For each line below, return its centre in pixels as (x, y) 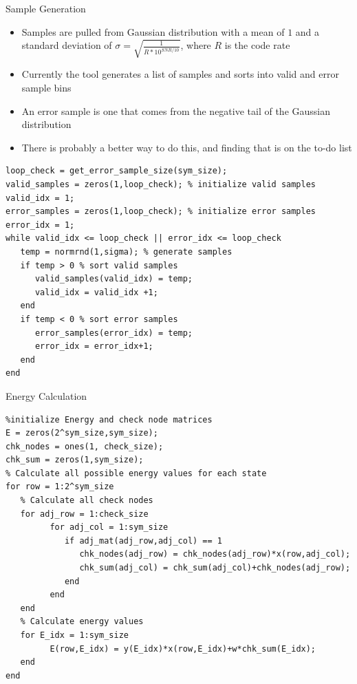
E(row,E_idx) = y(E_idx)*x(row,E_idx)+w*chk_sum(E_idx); (183, 649)
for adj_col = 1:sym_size (109, 527)
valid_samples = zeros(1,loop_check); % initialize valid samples (161, 184)
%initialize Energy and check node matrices (109, 419)
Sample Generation (46, 8)
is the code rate (257, 45)
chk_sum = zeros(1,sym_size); (75, 460)
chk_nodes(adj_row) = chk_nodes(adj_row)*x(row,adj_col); (215, 554)
